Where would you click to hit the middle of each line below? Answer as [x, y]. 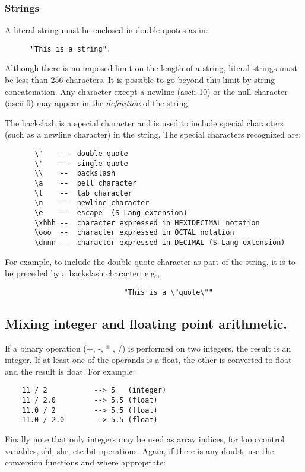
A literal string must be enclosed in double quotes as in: [107, 30]
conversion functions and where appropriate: [85, 462]
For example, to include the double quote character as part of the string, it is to [150, 261]
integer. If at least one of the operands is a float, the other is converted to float [148, 360]
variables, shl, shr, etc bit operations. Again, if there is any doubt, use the [139, 450]
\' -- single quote [81, 163]
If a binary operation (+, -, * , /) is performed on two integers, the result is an [148, 348]
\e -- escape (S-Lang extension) [111, 213]
